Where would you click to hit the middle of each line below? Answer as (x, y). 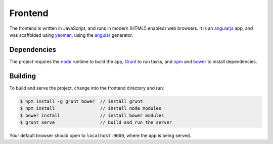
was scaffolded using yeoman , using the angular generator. (71, 35)
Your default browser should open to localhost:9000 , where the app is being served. (100, 135)
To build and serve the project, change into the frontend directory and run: (87, 88)
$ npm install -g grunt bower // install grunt (81, 101)
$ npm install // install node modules (91, 109)
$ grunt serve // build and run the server (96, 122)
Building (23, 76)
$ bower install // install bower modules (92, 115)
